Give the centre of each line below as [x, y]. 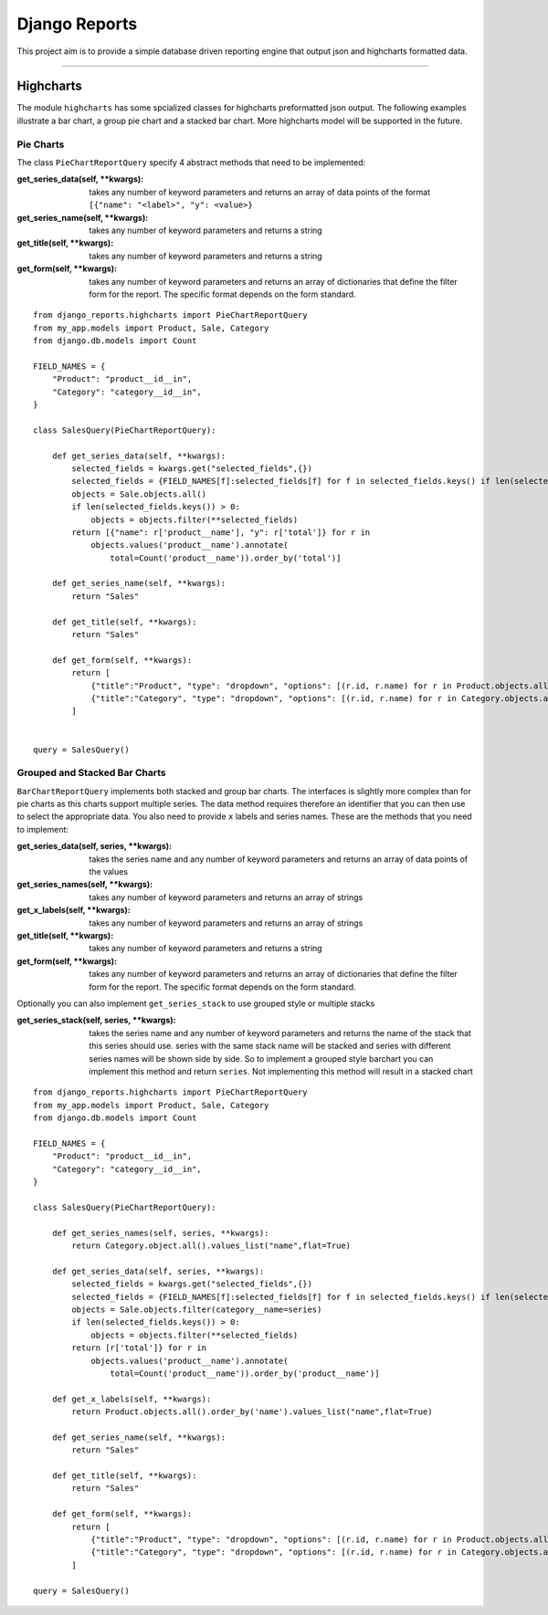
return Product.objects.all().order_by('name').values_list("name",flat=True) [252, 1412]
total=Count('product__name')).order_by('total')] [226, 558]
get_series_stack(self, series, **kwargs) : [96, 1020]
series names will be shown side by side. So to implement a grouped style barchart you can [261, 1058]
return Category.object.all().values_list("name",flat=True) [211, 1245]
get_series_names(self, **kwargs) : [85, 885]
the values [108, 872]
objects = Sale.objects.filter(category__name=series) [197, 1309]
